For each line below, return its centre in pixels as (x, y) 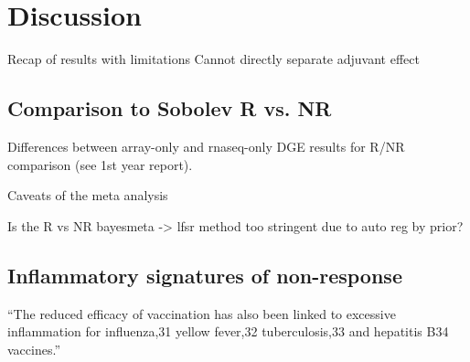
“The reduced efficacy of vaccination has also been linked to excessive (202, 313)
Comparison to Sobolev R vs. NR (170, 108)
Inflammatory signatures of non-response (205, 275)
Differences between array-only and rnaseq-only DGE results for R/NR (206, 146)
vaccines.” (34, 349)
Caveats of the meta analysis (88, 195)
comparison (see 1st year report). (100, 164)
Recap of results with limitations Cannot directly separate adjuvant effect (214, 59)
